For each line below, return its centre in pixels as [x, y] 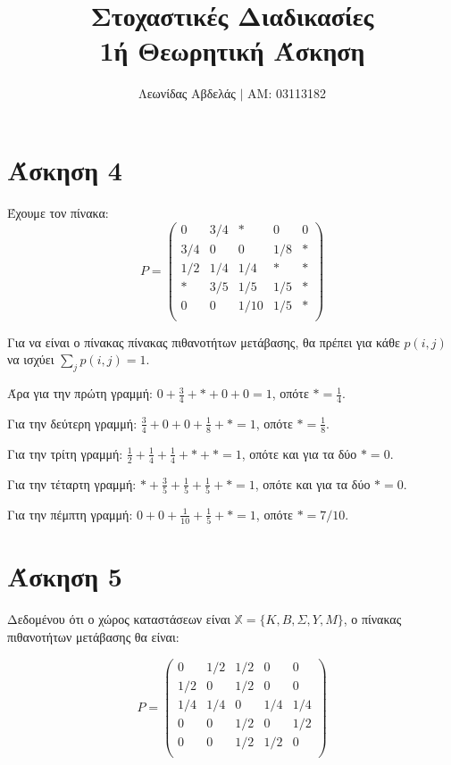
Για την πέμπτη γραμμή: [70, 514]
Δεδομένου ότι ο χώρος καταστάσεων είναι [119, 619]
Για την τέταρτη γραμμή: [72, 483]
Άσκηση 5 [65, 576]
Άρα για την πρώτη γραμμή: [80, 393]
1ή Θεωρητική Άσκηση [232, 50]
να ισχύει [31, 359]
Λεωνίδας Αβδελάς [187, 93]
